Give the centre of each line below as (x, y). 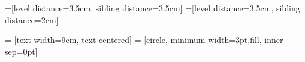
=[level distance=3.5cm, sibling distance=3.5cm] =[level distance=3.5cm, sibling (152, 8)
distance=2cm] (32, 19)
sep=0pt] (21, 51)
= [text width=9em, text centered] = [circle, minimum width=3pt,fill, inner (144, 40)
